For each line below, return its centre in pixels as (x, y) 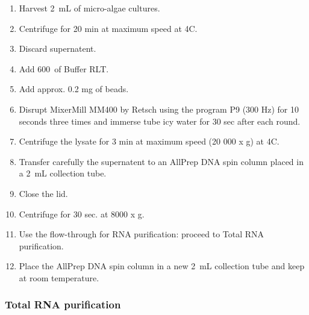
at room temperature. (59, 277)
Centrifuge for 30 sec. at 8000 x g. (82, 214)
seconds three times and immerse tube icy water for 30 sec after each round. (160, 121)
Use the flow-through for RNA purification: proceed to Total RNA (142, 234)
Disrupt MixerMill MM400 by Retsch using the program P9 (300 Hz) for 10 (159, 109)
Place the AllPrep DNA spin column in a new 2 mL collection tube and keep (162, 266)
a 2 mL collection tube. (63, 173)
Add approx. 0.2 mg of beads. (74, 89)
